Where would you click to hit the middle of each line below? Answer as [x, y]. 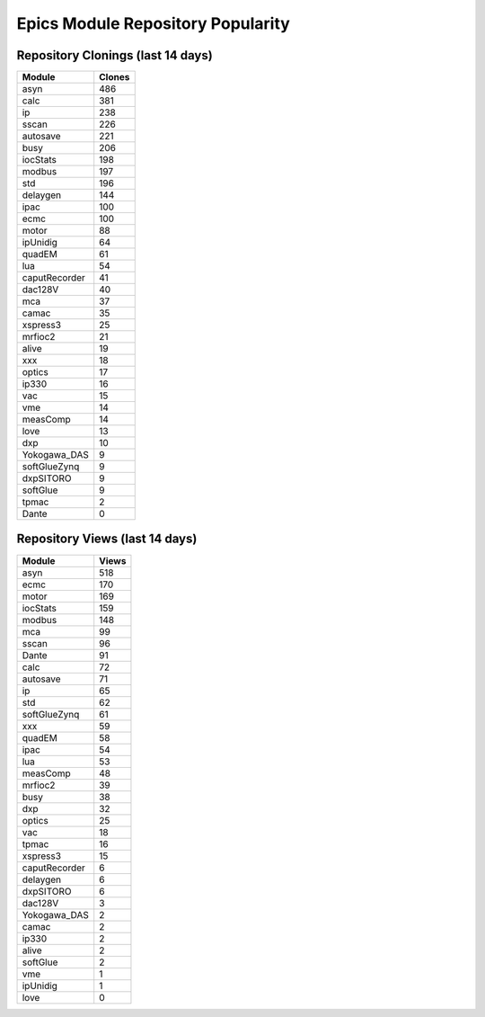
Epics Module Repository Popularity [154, 23]
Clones [115, 77]
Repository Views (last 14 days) [107, 539]
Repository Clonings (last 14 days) [115, 55]
